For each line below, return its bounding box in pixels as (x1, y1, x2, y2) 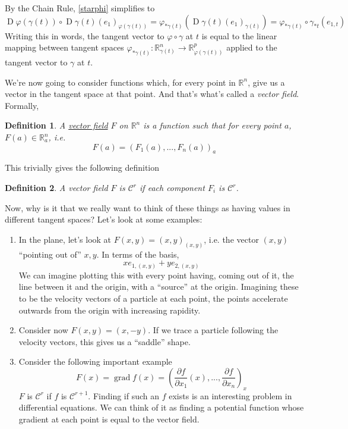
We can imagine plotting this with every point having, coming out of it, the (18, 268, 294, 281)
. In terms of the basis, (96, 248, 179, 260)
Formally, (5, 99, 39, 111)
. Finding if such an (88, 389, 160, 402)
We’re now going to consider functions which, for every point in (5, 76, 236, 88)
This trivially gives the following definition (5, 161, 160, 174)
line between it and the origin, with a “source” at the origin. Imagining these (18, 280, 299, 293)
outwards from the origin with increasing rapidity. (18, 303, 201, 316)
